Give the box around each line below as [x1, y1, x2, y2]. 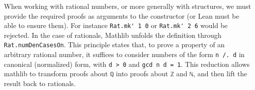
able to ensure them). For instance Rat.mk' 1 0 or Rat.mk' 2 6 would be [4, 20, 228, 30]
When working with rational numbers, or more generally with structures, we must [4, 1, 251, 11]
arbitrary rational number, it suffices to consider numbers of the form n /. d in [4, 49, 245, 60]
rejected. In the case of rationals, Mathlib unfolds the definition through [4, 30, 222, 40]
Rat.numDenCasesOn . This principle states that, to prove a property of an [4, 39, 225, 50]
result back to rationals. [4, 78, 76, 89]
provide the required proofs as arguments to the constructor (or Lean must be [4, 10, 239, 21]
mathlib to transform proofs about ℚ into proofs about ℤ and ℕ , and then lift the [4, 68, 247, 79]
